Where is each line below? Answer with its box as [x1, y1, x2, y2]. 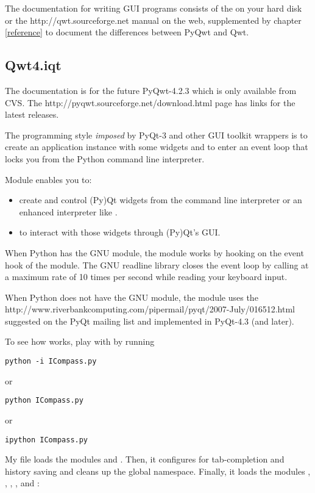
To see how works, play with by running [5, 335, 155, 348]
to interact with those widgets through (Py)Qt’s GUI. [19, 226, 221, 239]
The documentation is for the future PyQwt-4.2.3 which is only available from [5, 84, 297, 96]
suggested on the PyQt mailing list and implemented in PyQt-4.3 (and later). [5, 314, 294, 327]
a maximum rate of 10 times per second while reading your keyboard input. [5, 270, 288, 283]
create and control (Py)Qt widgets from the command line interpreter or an [19, 193, 302, 206]
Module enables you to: [5, 173, 92, 185]
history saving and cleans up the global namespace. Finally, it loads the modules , [5, 464, 311, 477]
